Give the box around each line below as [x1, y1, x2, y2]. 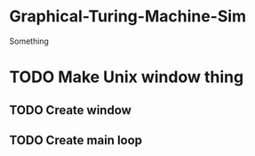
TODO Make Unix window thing [9, 67, 244, 87]
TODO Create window [9, 103, 131, 118]
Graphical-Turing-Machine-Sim [9, 6, 247, 27]
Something [9, 36, 49, 46]
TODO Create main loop [9, 132, 143, 148]
